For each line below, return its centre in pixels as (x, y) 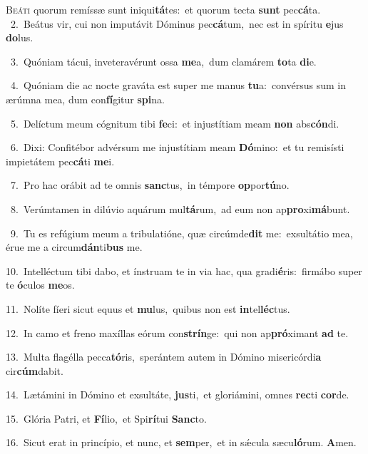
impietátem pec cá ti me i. (60, 161)
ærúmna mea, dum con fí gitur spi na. (85, 99)
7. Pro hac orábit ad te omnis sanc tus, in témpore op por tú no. (150, 185)
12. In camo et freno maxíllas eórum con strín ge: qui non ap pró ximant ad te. (177, 332)
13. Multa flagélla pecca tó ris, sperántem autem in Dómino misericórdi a (164, 357)
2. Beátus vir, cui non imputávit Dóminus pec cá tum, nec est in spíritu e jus (177, 23)
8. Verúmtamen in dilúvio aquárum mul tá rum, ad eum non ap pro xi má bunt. (180, 208)
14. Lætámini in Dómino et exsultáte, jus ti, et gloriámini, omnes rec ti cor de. (178, 394)
